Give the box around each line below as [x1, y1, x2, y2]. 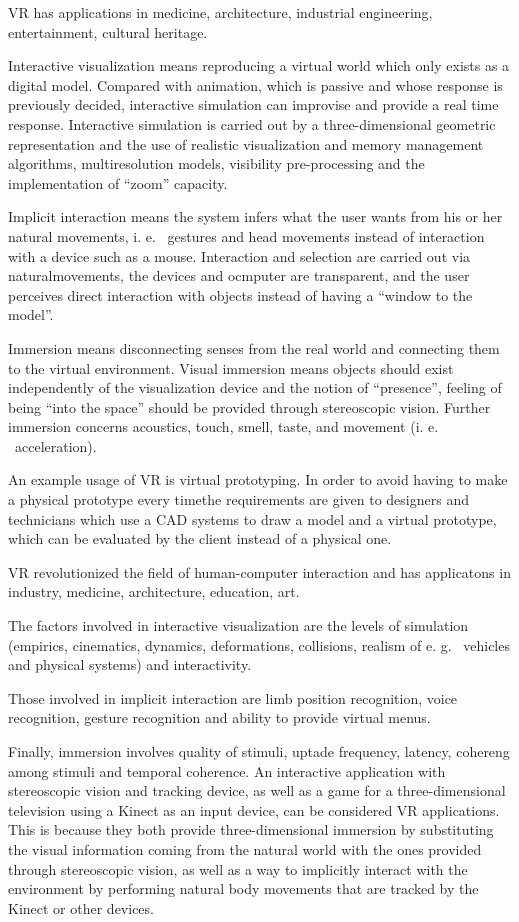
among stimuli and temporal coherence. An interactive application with [8, 760, 446, 781]
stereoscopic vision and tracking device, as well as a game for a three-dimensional [8, 780, 506, 801]
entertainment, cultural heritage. [8, 21, 208, 42]
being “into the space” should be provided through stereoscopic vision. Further [8, 396, 491, 417]
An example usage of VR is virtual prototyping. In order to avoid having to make [8, 469, 508, 490]
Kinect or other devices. [8, 897, 154, 918]
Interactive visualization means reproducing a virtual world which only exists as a [8, 55, 510, 76]
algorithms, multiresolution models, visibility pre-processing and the [8, 153, 425, 174]
